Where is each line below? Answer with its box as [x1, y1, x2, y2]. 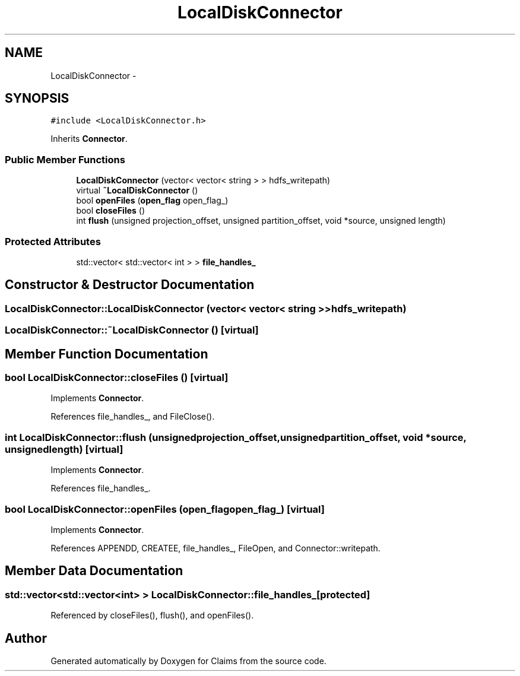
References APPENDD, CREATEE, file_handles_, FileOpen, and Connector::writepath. [50, 542, 381, 553]
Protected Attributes [5, 235, 101, 247]
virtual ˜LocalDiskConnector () [76, 185, 198, 196]
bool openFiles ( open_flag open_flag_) [76, 195, 229, 206]
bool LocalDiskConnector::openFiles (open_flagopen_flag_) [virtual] [5, 503, 325, 515]
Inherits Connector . [50, 134, 128, 144]
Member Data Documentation [5, 563, 183, 579]
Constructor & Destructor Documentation [5, 277, 255, 293]
